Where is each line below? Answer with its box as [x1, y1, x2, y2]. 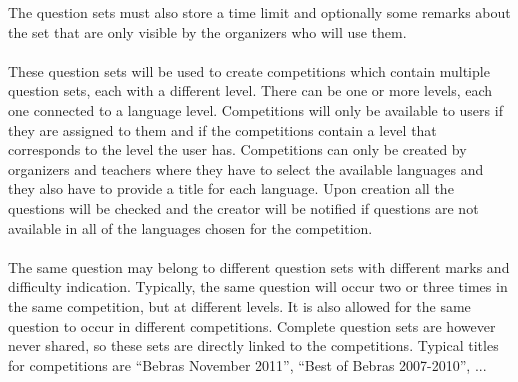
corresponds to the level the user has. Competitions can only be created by [8, 139, 467, 160]
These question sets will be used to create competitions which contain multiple [8, 60, 490, 81]
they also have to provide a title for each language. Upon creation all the [8, 178, 454, 199]
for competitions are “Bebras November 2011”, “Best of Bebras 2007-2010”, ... [8, 354, 487, 375]
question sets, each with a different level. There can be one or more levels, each [8, 80, 493, 101]
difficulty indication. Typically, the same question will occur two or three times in [8, 276, 508, 297]
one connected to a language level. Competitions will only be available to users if [8, 99, 503, 120]
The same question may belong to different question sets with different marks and [8, 256, 510, 277]
